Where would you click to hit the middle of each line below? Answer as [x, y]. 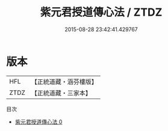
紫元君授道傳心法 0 [39, 121]
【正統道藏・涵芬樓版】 [64, 82]
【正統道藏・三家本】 [61, 93]
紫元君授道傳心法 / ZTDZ [101, 12]
